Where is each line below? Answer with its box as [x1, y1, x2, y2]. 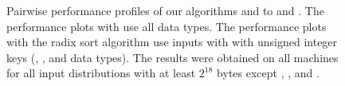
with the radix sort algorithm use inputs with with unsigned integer [6, 33, 338, 50]
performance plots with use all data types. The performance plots [6, 18, 327, 34]
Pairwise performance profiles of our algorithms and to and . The [6, 2, 324, 18]
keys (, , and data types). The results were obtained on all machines [6, 49, 339, 65]
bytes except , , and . [217, 64, 320, 81]
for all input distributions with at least [6, 64, 196, 81]
